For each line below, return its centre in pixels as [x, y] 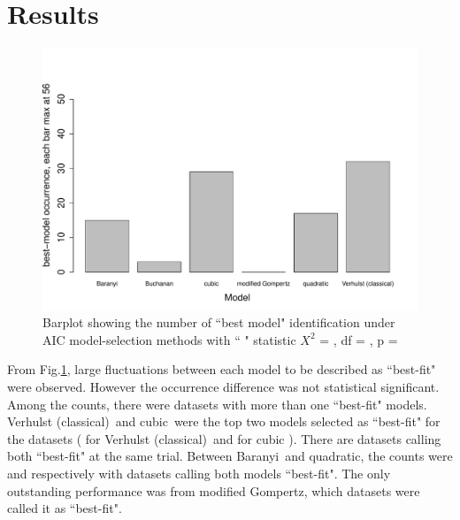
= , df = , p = [359, 339]
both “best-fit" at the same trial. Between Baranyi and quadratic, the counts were [230, 456]
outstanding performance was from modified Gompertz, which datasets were [214, 490]
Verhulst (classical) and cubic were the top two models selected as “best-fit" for [224, 421]
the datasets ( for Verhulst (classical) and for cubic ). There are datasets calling [224, 438]
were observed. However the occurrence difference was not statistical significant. [223, 386]
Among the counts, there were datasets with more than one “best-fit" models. [217, 404]
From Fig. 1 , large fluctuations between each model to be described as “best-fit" [222, 369]
